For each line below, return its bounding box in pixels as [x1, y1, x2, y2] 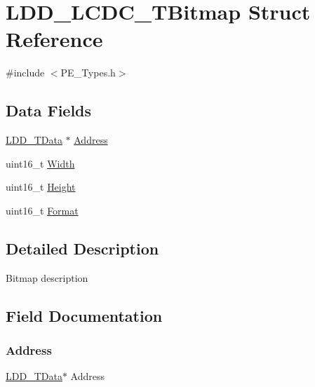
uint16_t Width [6, 156, 75, 170]
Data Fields [6, 100, 92, 121]
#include [6, 65, 45, 80]
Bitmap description [6, 270, 88, 285]
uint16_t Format [6, 203, 79, 217]
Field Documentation [6, 304, 163, 326]
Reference [6, 25, 103, 53]
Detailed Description [6, 237, 159, 259]
